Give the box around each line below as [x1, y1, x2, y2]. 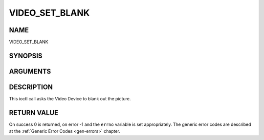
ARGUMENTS [9, 67, 51, 75]
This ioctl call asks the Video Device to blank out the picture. [9, 96, 131, 101]
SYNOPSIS [9, 51, 43, 60]
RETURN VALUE [9, 108, 59, 117]
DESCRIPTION [9, 83, 53, 91]
